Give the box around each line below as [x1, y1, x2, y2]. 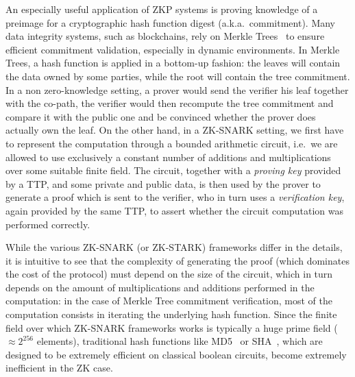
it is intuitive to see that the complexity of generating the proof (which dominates [5, 253, 350, 267]
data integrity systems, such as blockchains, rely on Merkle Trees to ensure [5, 29, 325, 43]
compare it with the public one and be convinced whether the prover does [5, 109, 316, 123]
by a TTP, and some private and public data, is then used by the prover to [5, 176, 321, 191]
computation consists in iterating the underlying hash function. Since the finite [5, 307, 337, 321]
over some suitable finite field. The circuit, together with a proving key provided [5, 163, 341, 178]
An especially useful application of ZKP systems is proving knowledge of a [5, 2, 318, 16]
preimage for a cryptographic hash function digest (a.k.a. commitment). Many [5, 15, 336, 29]
